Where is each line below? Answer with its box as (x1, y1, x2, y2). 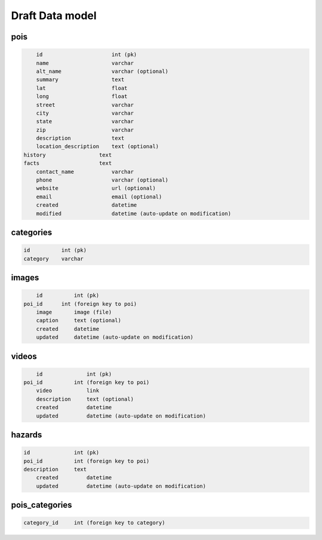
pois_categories (11, 500, 73, 510)
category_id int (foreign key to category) (23, 520, 165, 526)
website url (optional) (36, 185, 156, 192)
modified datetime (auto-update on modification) (36, 210, 231, 217)
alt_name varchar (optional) (36, 67, 169, 75)
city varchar (36, 109, 134, 116)
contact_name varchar (36, 168, 134, 175)
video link (36, 387, 100, 394)
